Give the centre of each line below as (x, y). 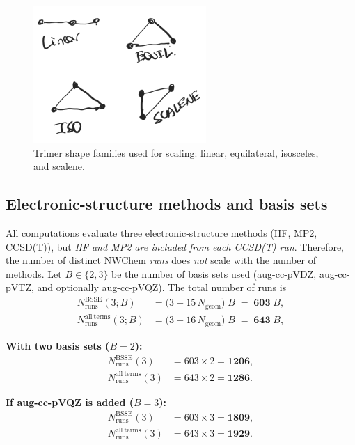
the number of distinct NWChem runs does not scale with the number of (161, 260)
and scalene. (59, 166)
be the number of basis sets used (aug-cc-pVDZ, (214, 273)
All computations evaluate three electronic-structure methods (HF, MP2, (161, 232)
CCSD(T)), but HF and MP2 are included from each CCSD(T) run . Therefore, (175, 246)
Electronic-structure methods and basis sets (167, 204)
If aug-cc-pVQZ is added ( (70, 401)
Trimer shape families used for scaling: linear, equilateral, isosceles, (176, 152)
